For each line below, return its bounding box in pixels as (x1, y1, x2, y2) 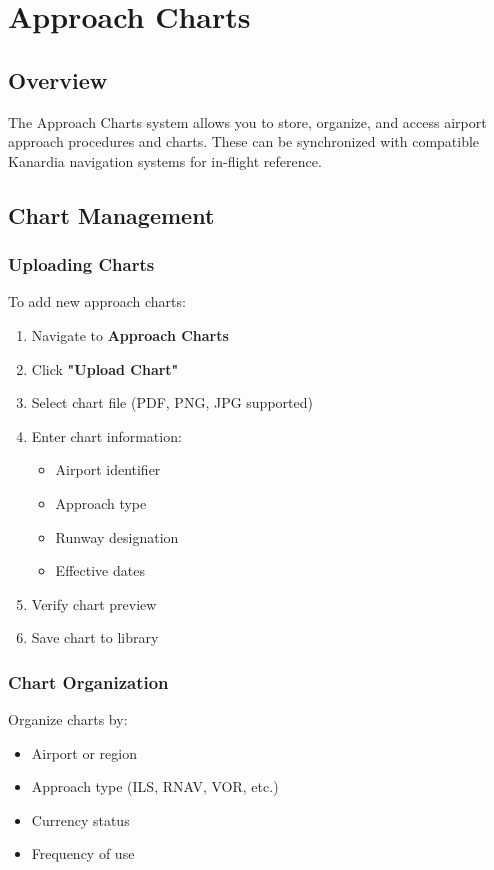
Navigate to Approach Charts (31, 324, 229, 345)
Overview (8, 64, 108, 95)
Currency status (31, 809, 130, 830)
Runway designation (55, 526, 179, 547)
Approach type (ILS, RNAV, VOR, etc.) (31, 776, 279, 797)
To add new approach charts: (8, 291, 186, 312)
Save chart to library (31, 627, 159, 648)
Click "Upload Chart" (31, 358, 179, 379)
